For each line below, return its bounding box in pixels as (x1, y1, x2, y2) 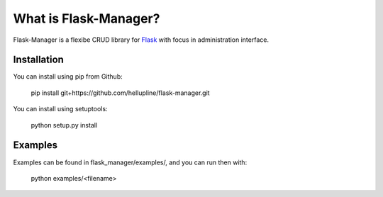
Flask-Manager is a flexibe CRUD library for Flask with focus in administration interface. (13, 35, 270, 44)
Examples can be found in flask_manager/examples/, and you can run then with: (13, 158, 248, 167)
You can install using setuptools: (13, 105, 108, 113)
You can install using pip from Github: (13, 72, 123, 81)
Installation (13, 54, 64, 66)
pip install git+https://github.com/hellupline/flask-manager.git (30, 89, 210, 97)
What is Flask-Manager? (13, 11, 160, 26)
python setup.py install (30, 120, 98, 129)
